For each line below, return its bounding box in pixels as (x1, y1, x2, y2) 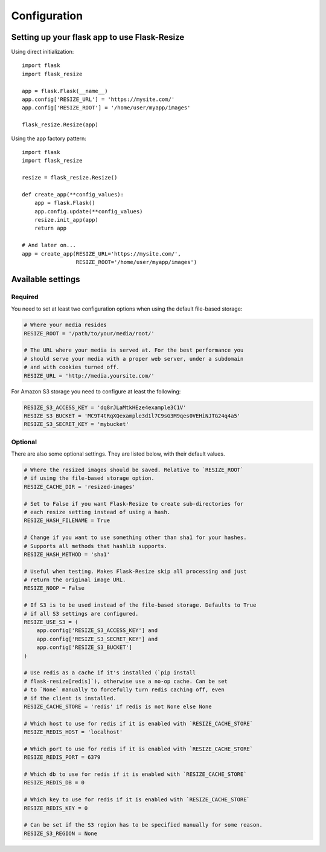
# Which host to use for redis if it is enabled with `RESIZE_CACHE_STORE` (24, 720, 254, 727)
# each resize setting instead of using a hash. (24, 508, 171, 515)
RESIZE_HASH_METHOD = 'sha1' (24, 550, 110, 558)
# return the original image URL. (24, 576, 126, 583)
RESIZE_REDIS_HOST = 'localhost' (24, 729, 123, 735)
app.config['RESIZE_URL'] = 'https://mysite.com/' (22, 96, 175, 103)
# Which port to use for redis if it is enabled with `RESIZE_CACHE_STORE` (24, 745, 254, 752)
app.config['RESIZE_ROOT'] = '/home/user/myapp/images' (22, 105, 191, 111)
